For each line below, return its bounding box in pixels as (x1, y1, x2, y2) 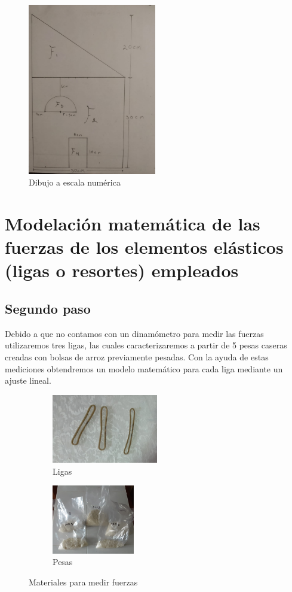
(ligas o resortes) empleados (5, 258, 239, 283)
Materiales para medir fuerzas (29, 575, 138, 588)
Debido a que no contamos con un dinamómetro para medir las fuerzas (5, 327, 264, 339)
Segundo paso (5, 299, 91, 317)
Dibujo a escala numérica (29, 176, 121, 189)
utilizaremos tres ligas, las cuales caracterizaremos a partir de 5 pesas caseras (5, 339, 287, 351)
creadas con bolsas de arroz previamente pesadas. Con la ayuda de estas (5, 350, 269, 363)
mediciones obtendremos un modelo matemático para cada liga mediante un (5, 362, 283, 375)
